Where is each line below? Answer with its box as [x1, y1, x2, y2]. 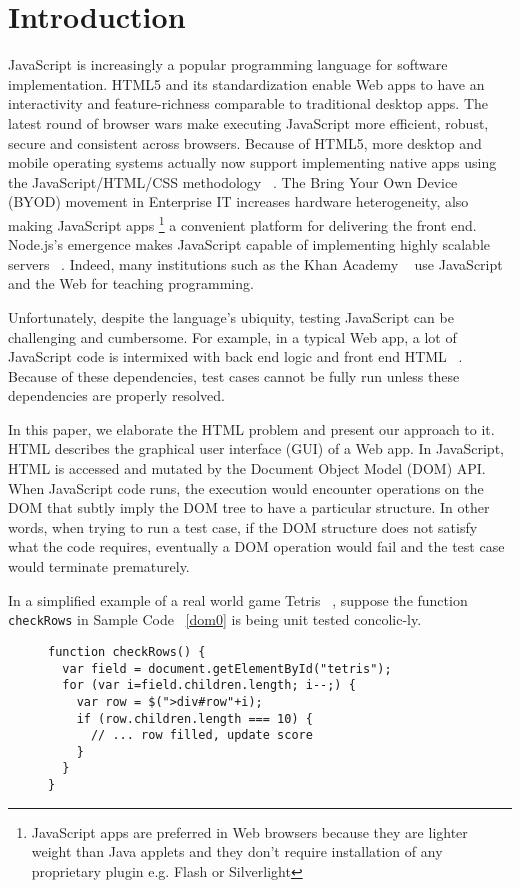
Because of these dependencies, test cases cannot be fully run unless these [8, 365, 460, 386]
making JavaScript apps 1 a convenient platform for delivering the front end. [8, 211, 477, 235]
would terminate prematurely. [8, 556, 190, 577]
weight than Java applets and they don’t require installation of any [31, 841, 443, 862]
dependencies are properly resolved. [8, 385, 225, 406]
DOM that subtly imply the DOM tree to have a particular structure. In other [8, 497, 490, 518]
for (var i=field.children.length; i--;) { [62, 678, 356, 693]
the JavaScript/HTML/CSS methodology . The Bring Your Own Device [8, 171, 458, 192]
